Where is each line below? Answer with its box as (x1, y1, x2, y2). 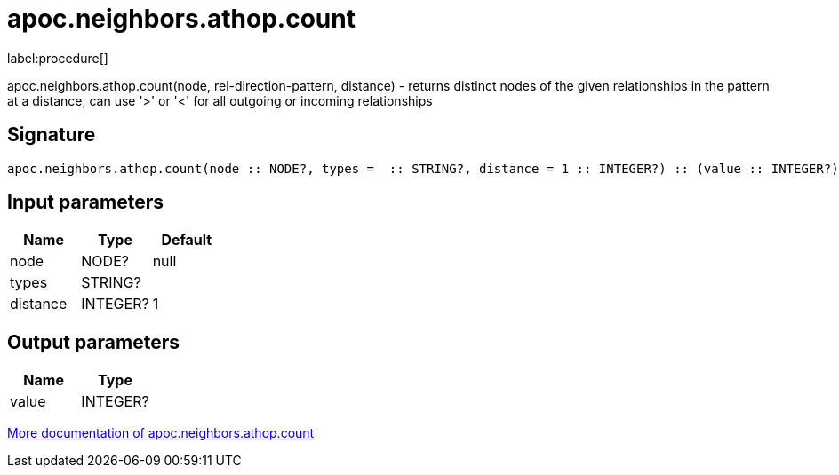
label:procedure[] (7, 50, 108, 66)
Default (161, 231, 212, 249)
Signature (7, 123, 96, 146)
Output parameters (7, 330, 180, 353)
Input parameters (7, 191, 164, 214)
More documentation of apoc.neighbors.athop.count (7, 425, 315, 441)
